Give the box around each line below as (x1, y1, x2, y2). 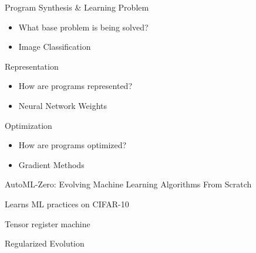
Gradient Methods (18, 158, 85, 170)
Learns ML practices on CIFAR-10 (5, 197, 129, 210)
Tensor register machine (5, 217, 90, 230)
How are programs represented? (18, 80, 133, 92)
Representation (5, 60, 59, 72)
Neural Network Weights (18, 99, 107, 111)
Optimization (5, 119, 52, 131)
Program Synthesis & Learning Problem (5, 1, 149, 13)
